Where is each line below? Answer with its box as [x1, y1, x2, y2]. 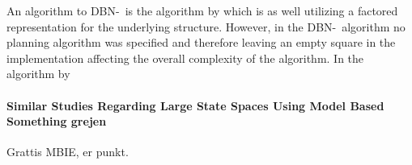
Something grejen [6, 113, 107, 130]
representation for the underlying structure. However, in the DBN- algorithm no [6, 18, 406, 35]
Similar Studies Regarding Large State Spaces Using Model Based [6, 97, 384, 113]
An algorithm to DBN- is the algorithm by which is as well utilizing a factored [6, 2, 398, 19]
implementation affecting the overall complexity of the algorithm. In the [6, 49, 364, 66]
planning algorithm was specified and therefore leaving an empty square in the [6, 34, 396, 51]
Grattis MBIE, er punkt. [6, 143, 129, 160]
